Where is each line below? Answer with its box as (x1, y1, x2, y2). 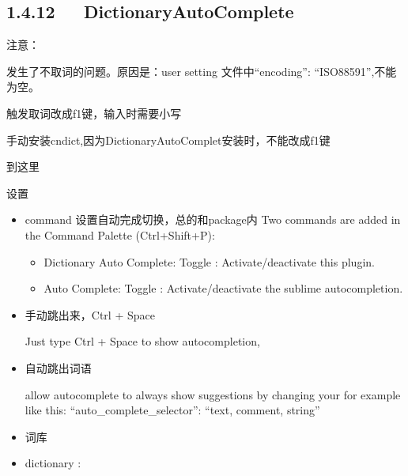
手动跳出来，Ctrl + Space (25, 306, 155, 323)
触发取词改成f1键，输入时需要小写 (6, 104, 182, 121)
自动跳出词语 (25, 359, 92, 376)
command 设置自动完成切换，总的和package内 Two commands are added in (25, 211, 401, 228)
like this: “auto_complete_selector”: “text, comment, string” (25, 402, 320, 418)
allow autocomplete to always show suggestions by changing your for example (25, 386, 401, 402)
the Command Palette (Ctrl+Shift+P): (25, 226, 215, 243)
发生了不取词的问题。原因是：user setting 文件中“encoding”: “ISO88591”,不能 (6, 62, 397, 79)
